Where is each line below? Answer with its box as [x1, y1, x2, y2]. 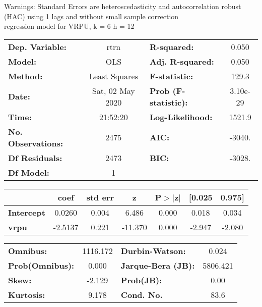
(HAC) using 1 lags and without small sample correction [4, 11, 179, 21]
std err [86, 191, 114, 203]
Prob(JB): [120, 274, 162, 286]
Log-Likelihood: [149, 111, 213, 123]
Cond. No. [120, 288, 163, 300]
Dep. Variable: [8, 40, 67, 53]
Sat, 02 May [92, 84, 135, 96]
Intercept [8, 206, 45, 218]
